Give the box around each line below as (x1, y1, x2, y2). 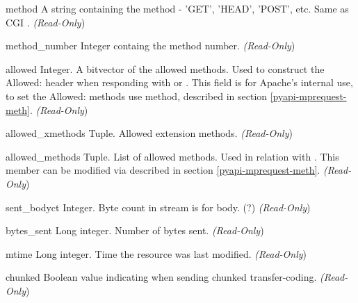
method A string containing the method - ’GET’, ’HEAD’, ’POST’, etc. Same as (6, 1, 349, 15)
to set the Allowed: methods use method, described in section (6, 88, 268, 103)
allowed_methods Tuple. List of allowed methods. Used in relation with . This (6, 149, 339, 163)
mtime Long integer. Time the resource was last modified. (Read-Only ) (6, 246, 307, 261)
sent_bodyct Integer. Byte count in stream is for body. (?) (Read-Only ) (6, 199, 311, 214)
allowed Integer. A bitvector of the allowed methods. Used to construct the (6, 61, 325, 76)
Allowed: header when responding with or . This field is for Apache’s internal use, (6, 75, 353, 90)
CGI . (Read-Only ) (6, 15, 86, 29)
